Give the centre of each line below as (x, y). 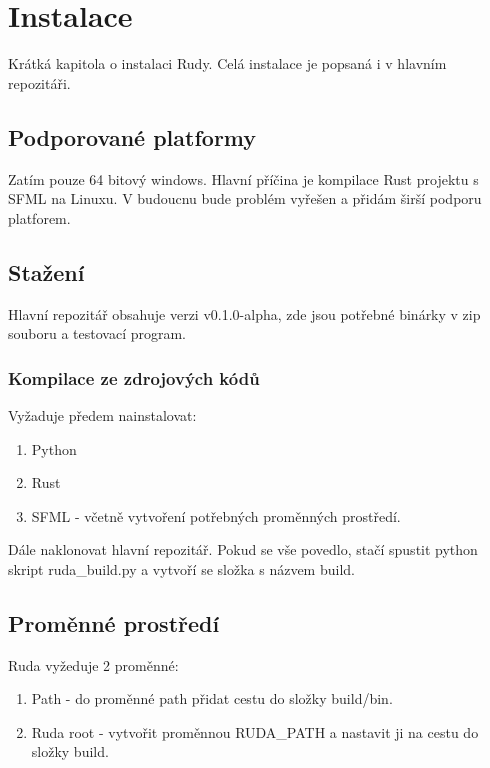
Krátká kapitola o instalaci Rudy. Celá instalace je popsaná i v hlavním (227, 63)
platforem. (39, 217)
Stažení (46, 271)
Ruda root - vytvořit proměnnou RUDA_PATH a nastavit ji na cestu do (255, 731)
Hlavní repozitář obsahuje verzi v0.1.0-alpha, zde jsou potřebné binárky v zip (244, 313)
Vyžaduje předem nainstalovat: (102, 414)
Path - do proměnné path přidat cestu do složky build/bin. (212, 698)
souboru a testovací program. (97, 333)
